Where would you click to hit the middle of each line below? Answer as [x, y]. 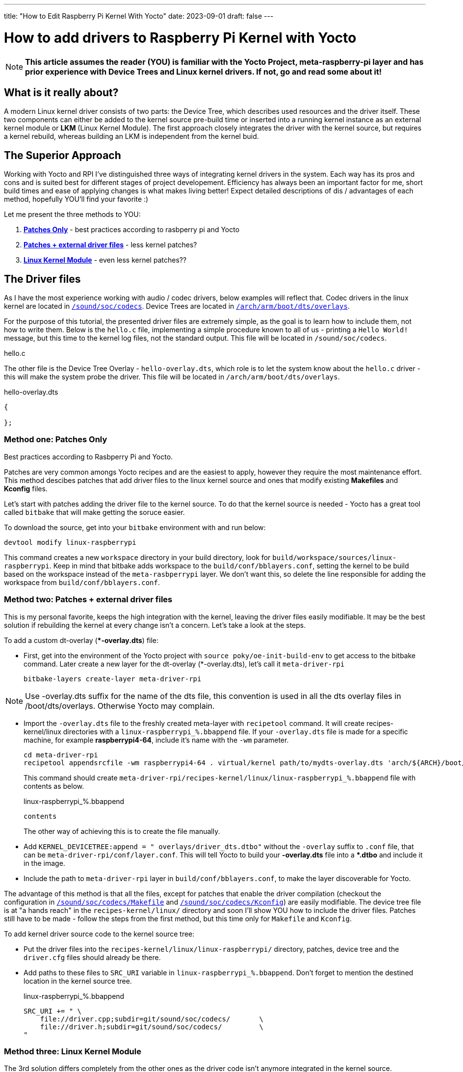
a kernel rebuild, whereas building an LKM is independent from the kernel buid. [131, 136]
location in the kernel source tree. [78, 981]
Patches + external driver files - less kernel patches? [110, 245]
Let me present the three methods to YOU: [72, 214]
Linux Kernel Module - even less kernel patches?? [105, 260]
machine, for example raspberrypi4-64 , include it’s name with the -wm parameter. [156, 740]
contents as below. [54, 786]
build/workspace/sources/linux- [334, 557]
